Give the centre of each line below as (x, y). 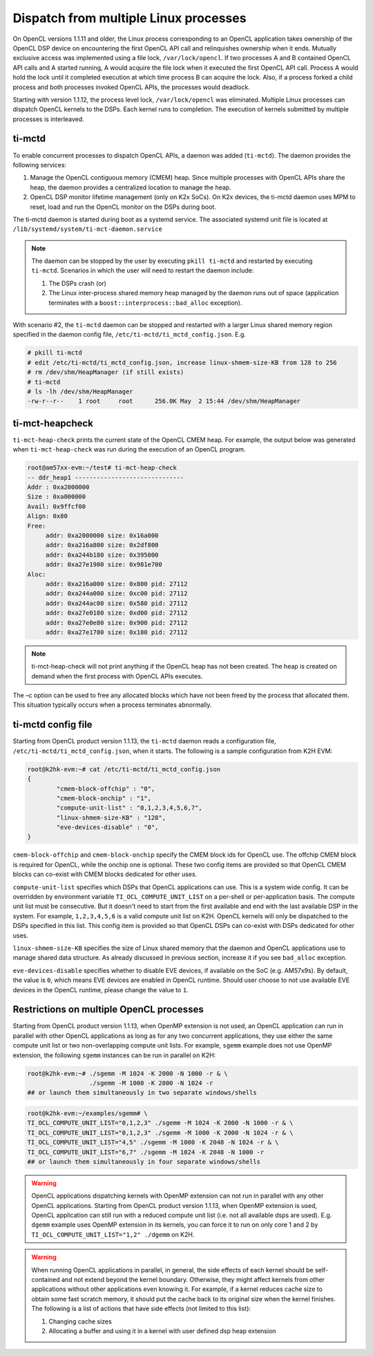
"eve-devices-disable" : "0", (107, 827)
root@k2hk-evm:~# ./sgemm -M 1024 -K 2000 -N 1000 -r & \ (127, 1073)
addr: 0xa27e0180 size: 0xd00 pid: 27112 (116, 613)
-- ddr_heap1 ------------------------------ (106, 477)
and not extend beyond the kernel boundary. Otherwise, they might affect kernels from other (193, 1280)
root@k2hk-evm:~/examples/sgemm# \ (87, 1113)
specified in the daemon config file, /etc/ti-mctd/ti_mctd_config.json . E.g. (130, 335)
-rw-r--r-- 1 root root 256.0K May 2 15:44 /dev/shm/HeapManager (164, 401)
